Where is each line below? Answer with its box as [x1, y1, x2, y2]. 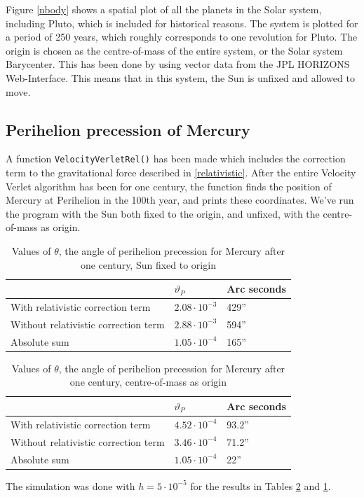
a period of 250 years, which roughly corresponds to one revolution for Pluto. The [6, 29, 358, 44]
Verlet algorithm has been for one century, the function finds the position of [6, 178, 332, 193]
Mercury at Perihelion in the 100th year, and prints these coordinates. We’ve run [6, 192, 354, 207]
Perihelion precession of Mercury [6, 118, 250, 140]
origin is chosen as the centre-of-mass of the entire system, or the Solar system [6, 43, 343, 57]
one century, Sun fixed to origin [80, 257, 216, 272]
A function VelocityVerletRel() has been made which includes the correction [6, 151, 346, 166]
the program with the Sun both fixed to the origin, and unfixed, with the [6, 206, 320, 220]
